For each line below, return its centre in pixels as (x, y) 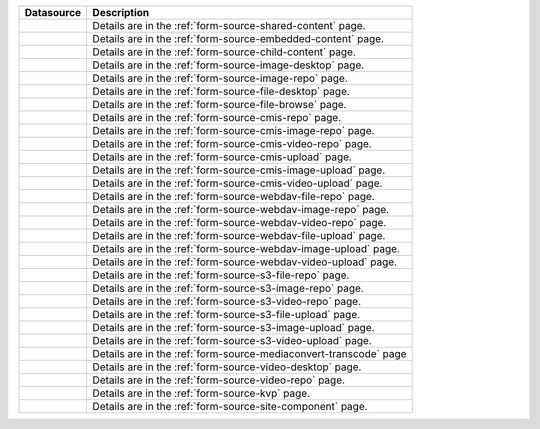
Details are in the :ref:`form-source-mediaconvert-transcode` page (249, 353)
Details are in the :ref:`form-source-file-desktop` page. (221, 91)
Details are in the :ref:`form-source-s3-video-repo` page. (227, 301)
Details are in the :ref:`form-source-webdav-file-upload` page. (239, 235)
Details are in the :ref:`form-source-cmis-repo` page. (217, 117)
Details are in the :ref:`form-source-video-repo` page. (218, 380)
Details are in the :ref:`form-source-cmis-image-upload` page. (239, 170)
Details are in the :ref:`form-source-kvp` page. (201, 393)
